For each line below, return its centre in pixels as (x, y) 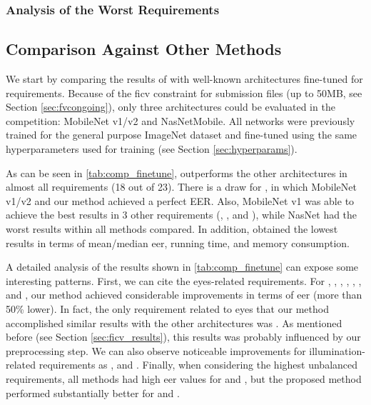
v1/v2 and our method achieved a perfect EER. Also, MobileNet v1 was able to (180, 200)
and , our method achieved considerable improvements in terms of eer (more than (184, 295)
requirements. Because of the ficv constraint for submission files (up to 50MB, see (184, 92)
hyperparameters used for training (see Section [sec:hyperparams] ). (152, 149)
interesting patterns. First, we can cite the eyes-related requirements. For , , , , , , (184, 280)
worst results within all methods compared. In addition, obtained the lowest (172, 228)
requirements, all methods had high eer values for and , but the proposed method (184, 378)
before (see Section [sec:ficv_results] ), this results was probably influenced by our (183, 337)
